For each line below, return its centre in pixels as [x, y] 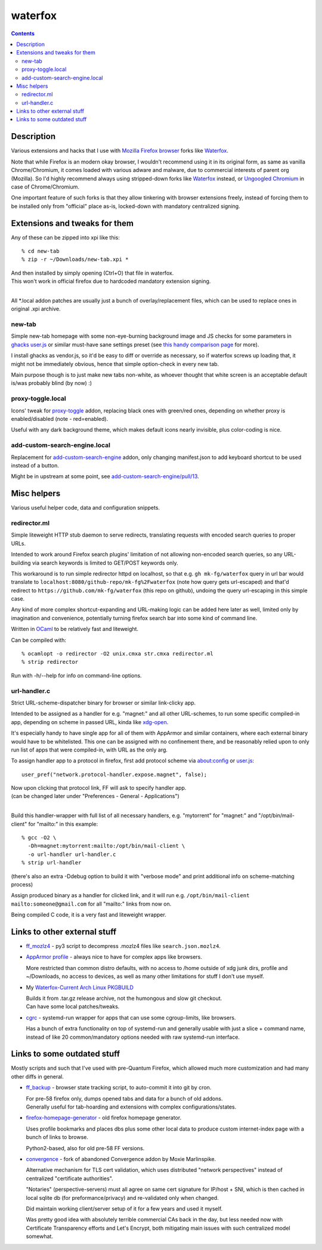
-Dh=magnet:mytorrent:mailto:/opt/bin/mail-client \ [106, 846]
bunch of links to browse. [57, 1137]
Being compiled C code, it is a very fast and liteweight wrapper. [89, 915]
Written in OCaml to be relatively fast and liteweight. [75, 629]
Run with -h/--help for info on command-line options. [77, 675]
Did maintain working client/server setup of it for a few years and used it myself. [124, 1208]
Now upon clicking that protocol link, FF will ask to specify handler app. [99, 788]
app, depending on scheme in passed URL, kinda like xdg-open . [90, 722]
